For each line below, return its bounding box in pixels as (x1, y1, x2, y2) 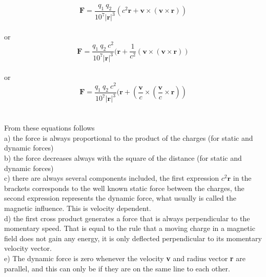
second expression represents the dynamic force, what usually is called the (4, 193, 236, 203)
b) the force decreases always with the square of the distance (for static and (4, 153, 242, 163)
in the (233, 173, 252, 183)
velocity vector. (4, 243, 52, 253)
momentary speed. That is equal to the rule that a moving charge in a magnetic (4, 223, 255, 233)
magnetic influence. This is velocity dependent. (4, 202, 151, 213)
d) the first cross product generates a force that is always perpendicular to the (4, 212, 250, 223)
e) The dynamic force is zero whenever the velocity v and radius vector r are (4, 252, 245, 263)
